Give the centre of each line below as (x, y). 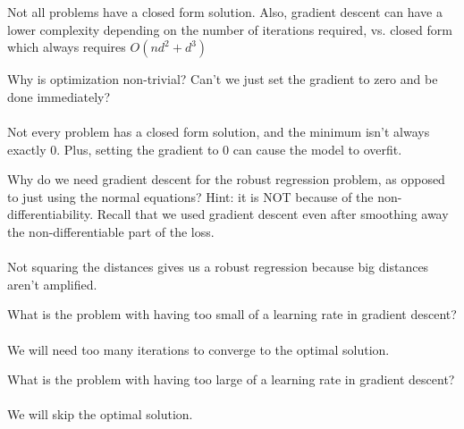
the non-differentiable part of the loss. (111, 231)
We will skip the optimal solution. (100, 414)
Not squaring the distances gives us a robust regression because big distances (218, 267)
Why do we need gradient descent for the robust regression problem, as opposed (226, 179)
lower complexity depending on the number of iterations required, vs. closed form (230, 29)
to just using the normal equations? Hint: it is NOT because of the (190, 196)
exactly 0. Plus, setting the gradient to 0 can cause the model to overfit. (205, 149)
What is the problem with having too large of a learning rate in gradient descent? (231, 379)
